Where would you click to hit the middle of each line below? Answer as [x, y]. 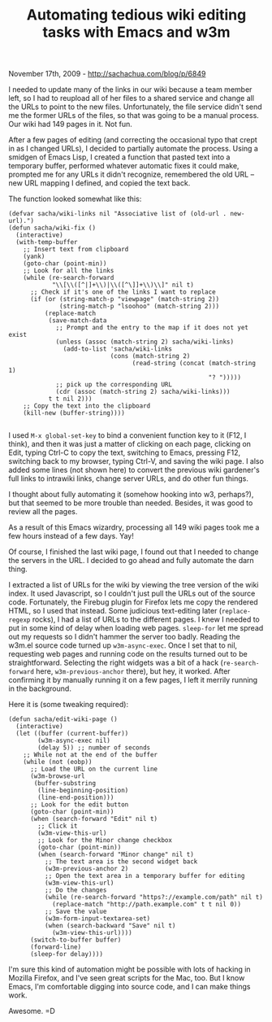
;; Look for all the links [69, 271]
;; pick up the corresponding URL [114, 385]
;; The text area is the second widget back [121, 862]
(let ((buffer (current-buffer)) [72, 734]
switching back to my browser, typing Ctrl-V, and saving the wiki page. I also [136, 461]
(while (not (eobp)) [58, 762]
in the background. [40, 688]
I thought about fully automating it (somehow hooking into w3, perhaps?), [131, 495]
